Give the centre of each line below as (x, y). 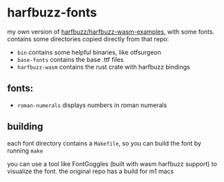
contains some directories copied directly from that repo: (88, 38)
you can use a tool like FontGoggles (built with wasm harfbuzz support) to (112, 163)
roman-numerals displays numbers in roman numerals (92, 105)
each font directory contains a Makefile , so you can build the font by (104, 143)
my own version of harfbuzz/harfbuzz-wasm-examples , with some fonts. (111, 32)
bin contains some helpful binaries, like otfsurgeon (89, 52)
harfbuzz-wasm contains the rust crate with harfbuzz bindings (104, 67)
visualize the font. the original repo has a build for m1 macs (91, 171)
